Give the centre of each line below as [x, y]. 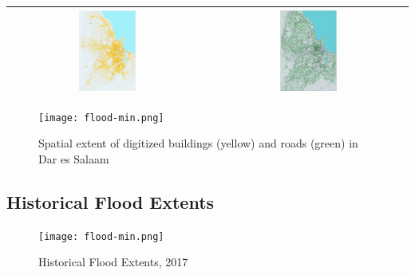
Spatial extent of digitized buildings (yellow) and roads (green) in [198, 143]
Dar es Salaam [74, 158]
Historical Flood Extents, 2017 [113, 262]
